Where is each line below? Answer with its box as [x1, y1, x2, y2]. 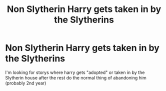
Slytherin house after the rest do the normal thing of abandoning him [5, 74, 146, 80]
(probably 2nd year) [5, 80, 46, 86]
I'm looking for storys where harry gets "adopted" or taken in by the [5, 69, 145, 75]
